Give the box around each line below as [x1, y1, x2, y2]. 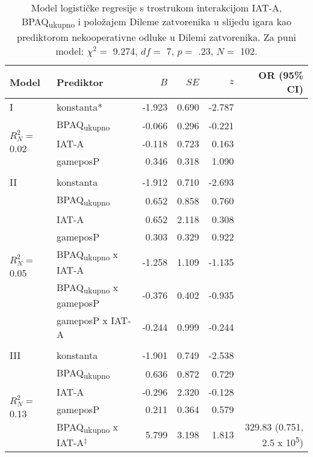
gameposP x [57, 313, 108, 327]
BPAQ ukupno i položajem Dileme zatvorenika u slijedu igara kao [21, 14, 292, 31]
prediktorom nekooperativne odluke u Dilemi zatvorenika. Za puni [16, 30, 297, 44]
